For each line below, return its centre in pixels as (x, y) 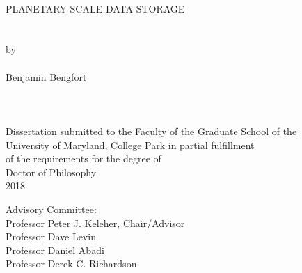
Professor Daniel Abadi (55, 250)
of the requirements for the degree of (84, 158)
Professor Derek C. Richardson (71, 264)
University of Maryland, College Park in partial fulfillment (130, 145)
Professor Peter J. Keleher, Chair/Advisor (95, 223)
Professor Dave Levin (51, 236)
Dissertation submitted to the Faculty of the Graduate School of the (151, 131)
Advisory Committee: (51, 209)
